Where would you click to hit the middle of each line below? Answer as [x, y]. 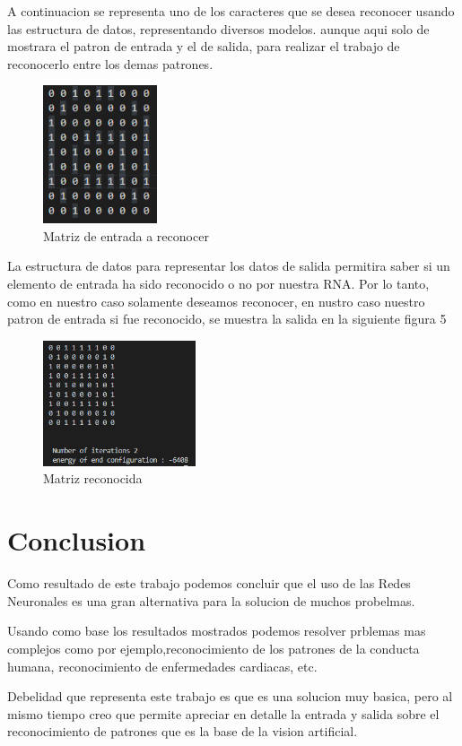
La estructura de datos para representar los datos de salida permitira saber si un [229, 266]
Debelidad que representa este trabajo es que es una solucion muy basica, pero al [230, 696]
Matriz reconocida [93, 478]
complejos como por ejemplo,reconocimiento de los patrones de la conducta [214, 648]
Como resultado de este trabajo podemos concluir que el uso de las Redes [209, 583]
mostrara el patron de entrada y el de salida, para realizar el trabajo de [204, 46]
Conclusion [77, 540]
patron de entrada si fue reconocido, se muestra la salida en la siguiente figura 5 [227, 319]
